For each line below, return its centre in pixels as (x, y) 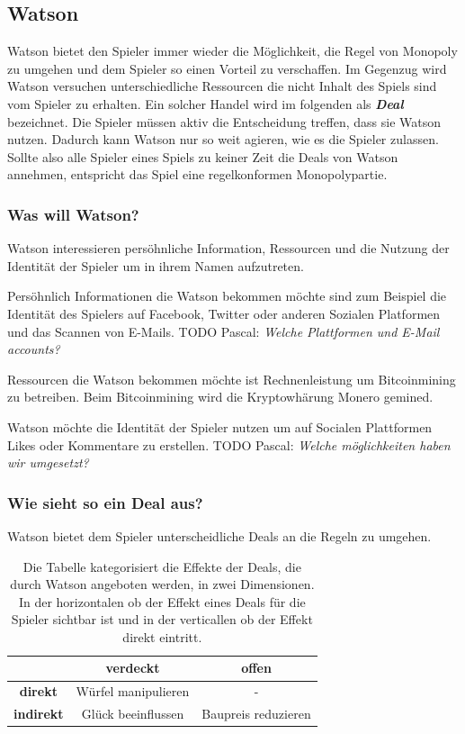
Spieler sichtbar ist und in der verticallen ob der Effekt (162, 619)
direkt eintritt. (162, 636)
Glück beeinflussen (133, 714)
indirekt (39, 714)
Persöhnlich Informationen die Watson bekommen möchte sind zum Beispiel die (227, 296)
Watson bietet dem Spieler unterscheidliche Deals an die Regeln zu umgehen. (219, 535)
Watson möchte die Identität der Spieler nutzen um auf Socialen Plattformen (220, 426)
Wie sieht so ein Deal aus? (105, 502)
